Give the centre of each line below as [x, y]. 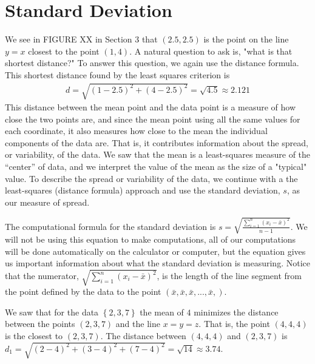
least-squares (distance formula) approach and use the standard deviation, [143, 190]
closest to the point [64, 51]
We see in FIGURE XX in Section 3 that [81, 39]
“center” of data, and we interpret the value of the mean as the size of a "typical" [156, 167]
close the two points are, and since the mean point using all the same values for [153, 119]
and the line [138, 324]
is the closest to [34, 336]
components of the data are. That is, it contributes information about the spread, [157, 142]
